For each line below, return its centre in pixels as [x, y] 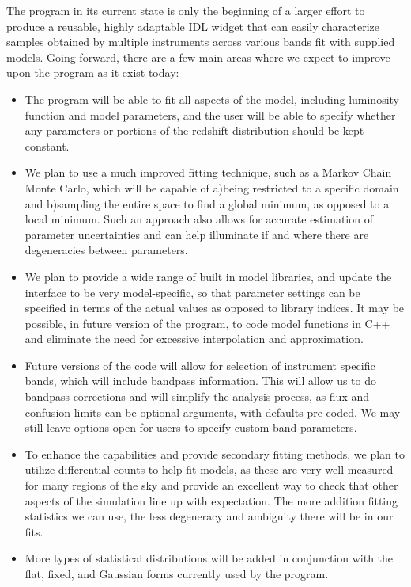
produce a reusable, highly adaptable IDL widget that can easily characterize [193, 26]
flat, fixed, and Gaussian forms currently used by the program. [177, 574]
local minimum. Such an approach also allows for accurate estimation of [199, 219]
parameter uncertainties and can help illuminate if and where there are [197, 234]
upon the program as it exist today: [93, 72]
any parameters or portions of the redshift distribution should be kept [194, 130]
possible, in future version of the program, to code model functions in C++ [207, 323]
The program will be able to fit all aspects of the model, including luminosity [212, 99]
